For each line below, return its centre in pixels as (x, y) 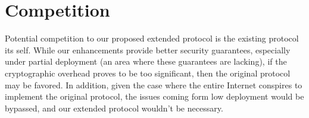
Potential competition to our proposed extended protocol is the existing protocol (152, 38)
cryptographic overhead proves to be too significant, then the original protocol (148, 73)
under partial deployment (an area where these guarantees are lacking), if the (146, 61)
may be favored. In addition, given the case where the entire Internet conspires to (154, 84)
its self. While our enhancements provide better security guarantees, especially (148, 50)
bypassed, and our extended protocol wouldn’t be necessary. (114, 108)
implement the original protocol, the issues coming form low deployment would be (154, 96)
